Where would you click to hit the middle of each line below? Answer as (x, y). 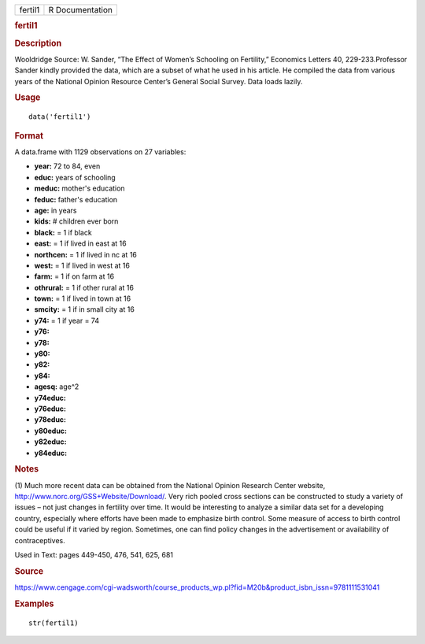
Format (29, 135)
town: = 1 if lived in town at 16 (83, 298)
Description (38, 43)
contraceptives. (40, 540)
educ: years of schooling (75, 177)
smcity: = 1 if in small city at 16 (85, 309)
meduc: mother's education (79, 188)
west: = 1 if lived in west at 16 (82, 265)
